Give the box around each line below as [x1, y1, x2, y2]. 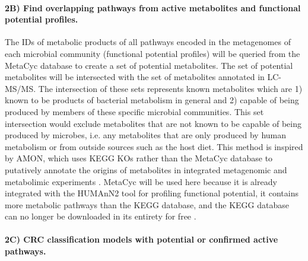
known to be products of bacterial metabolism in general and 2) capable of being [5, 94, 299, 106]
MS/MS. [5, 82, 36, 94]
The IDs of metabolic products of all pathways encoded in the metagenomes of [5, 36, 291, 48]
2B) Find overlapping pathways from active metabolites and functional [5, 1, 301, 14]
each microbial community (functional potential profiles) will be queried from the [5, 47, 300, 59]
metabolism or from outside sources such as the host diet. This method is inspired [5, 140, 303, 152]
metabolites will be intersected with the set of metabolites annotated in [5, 71, 265, 83]
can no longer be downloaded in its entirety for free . [5, 210, 196, 222]
